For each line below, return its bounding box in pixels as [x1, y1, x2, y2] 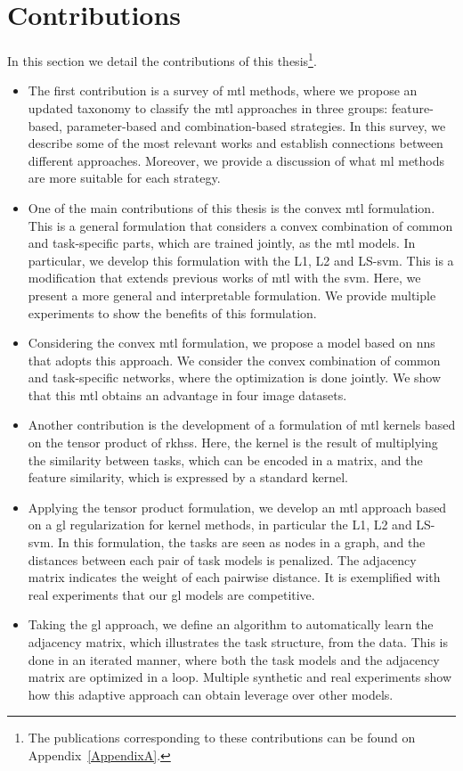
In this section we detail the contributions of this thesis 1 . [7, 49, 317, 70]
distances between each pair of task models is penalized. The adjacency [28, 550, 417, 569]
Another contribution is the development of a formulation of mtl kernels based [28, 415, 456, 434]
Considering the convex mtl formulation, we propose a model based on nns [28, 333, 435, 352]
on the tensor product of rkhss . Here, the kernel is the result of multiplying [28, 433, 438, 452]
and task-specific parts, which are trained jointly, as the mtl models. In [28, 234, 416, 252]
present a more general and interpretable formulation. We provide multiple [28, 285, 436, 304]
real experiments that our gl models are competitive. [28, 585, 315, 603]
